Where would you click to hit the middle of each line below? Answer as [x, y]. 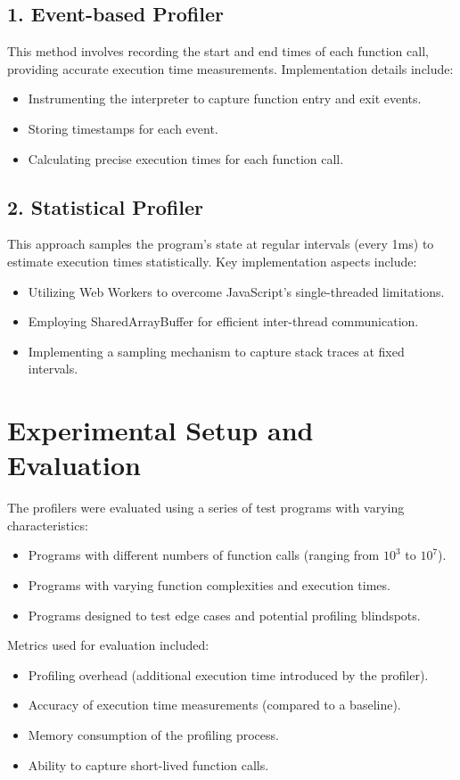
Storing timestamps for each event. [123, 128]
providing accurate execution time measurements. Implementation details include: [230, 68]
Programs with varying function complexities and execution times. [209, 585]
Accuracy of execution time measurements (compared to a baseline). [214, 705]
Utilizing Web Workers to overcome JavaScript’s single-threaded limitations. [236, 291]
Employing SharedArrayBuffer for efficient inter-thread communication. [223, 321]
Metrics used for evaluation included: [108, 645]
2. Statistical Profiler [105, 206]
